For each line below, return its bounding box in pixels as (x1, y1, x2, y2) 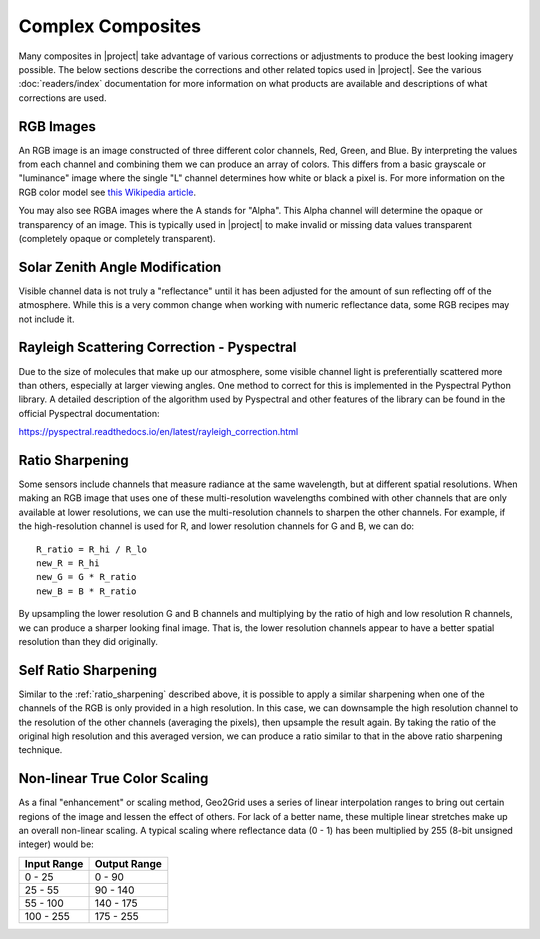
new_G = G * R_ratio (36, 571, 137, 583)
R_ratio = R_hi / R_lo (36, 543, 148, 555)
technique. (18, 744, 63, 756)
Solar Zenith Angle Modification (18, 258, 222, 275)
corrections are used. (18, 91, 107, 104)
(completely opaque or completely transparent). (18, 232, 216, 244)
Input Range (24, 856, 84, 870)
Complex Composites (18, 15, 202, 37)
